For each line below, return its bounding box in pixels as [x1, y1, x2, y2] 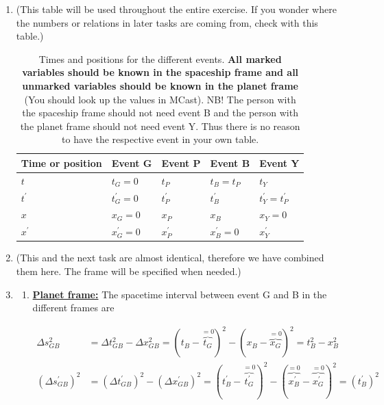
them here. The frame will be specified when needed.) [16, 264, 241, 278]
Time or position [21, 155, 102, 170]
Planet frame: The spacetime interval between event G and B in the [32, 287, 327, 301]
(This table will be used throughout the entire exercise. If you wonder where [16, 2, 337, 16]
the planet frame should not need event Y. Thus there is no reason [20, 118, 300, 133]
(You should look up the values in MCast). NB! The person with [24, 92, 296, 106]
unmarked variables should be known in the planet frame [22, 78, 298, 92]
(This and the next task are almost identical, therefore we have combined [16, 250, 324, 265]
